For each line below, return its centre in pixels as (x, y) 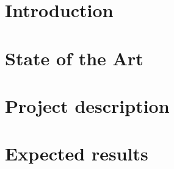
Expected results (77, 153)
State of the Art (74, 58)
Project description (87, 105)
